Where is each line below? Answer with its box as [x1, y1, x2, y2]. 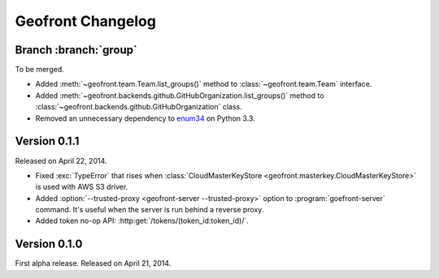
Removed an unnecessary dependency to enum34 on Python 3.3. [35, 113, 255, 123]
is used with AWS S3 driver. [35, 182, 128, 192]
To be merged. [15, 65, 64, 75]
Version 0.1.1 [15, 135, 80, 148]
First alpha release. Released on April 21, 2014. [15, 259, 172, 268]
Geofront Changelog [15, 12, 156, 30]
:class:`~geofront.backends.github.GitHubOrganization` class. [35, 102, 243, 112]
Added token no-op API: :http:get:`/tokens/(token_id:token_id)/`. [35, 216, 250, 226]
